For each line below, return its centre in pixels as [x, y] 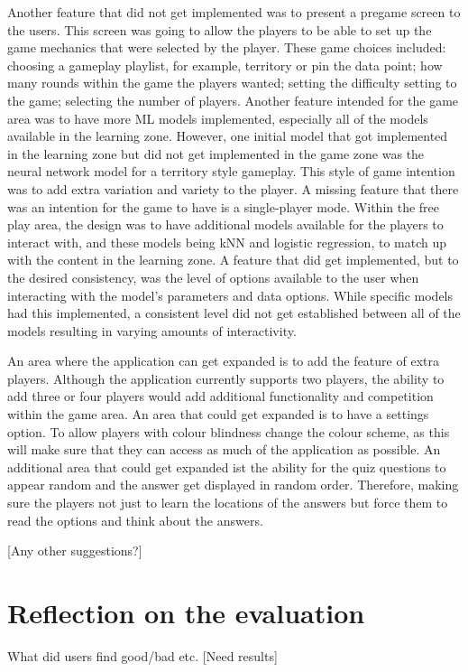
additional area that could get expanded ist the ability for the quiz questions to [227, 467]
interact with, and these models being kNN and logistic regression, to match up [227, 242]
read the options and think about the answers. [135, 520]
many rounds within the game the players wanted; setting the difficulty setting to [232, 83]
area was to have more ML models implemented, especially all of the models [218, 118]
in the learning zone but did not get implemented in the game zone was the [216, 153]
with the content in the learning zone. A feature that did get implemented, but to [233, 260]
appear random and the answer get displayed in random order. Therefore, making [233, 485]
